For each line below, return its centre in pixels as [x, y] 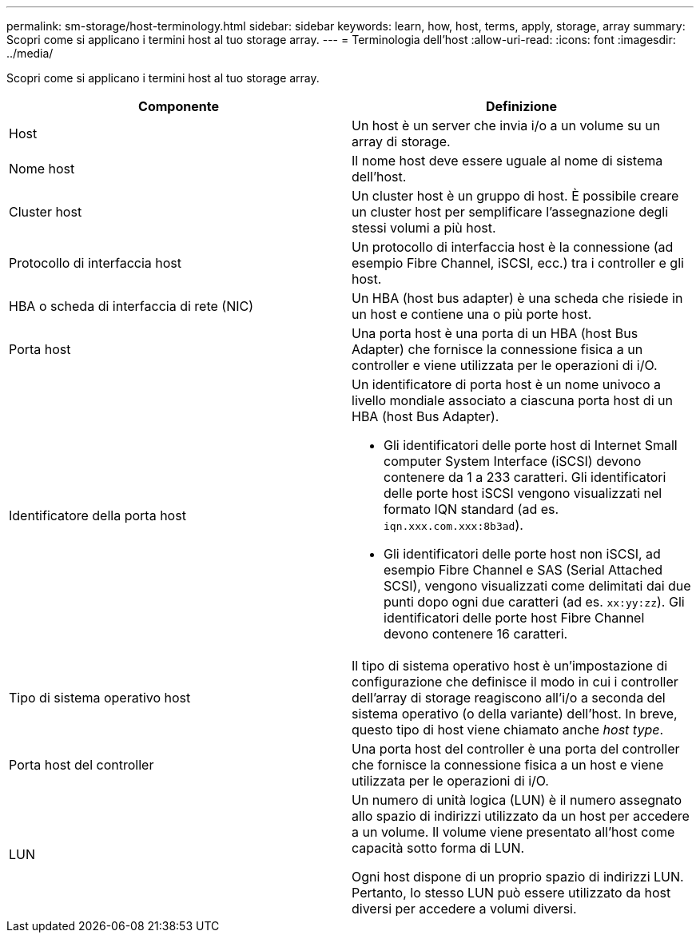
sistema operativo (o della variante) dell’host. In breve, [515, 714]
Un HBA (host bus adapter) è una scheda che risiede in [517, 298]
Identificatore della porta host [97, 515]
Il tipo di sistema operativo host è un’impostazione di [510, 666]
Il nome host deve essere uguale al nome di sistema [507, 161]
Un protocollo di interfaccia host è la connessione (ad [513, 247]
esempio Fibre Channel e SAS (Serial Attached [523, 570]
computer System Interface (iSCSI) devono [513, 461]
